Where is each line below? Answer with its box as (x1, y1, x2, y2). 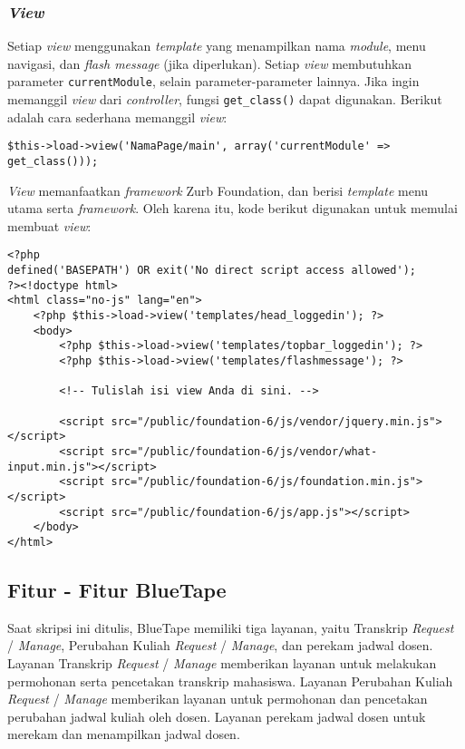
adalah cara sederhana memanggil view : (7, 107, 228, 126)
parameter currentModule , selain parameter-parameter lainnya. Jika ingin (7, 72, 420, 91)
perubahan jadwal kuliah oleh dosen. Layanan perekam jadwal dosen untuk (7, 706, 426, 725)
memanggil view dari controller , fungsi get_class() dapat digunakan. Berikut (7, 90, 442, 109)
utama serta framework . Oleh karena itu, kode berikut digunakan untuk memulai (7, 199, 458, 218)
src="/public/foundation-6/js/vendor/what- (111, 444, 378, 458)
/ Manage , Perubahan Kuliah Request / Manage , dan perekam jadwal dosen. (7, 636, 433, 655)
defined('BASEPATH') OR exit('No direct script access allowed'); (7, 264, 417, 277)
